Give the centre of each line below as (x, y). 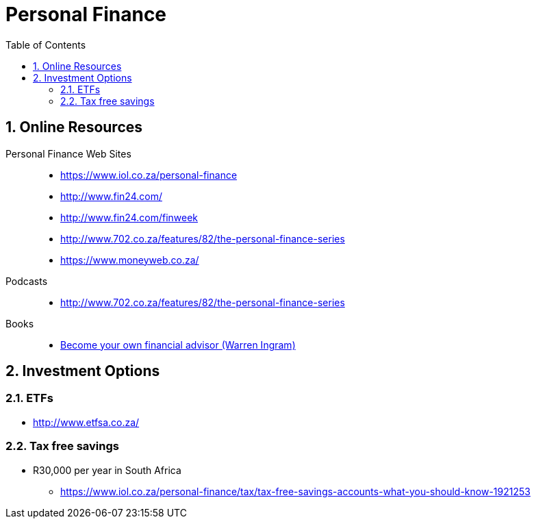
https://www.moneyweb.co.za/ (130, 260)
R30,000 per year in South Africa (107, 470)
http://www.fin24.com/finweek (129, 217)
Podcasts (27, 281)
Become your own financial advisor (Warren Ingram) (178, 345)
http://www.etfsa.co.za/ (86, 422)
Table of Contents (46, 45)
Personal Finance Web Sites (68, 153)
